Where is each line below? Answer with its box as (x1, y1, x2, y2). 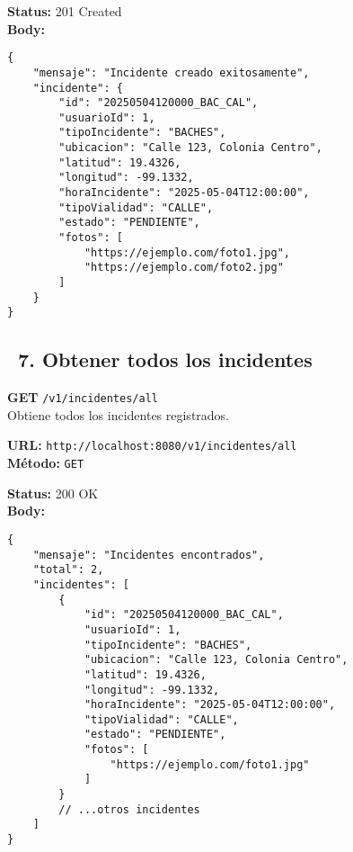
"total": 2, (32, 563, 104, 577)
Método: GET (7, 453, 84, 472)
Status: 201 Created (7, 2, 122, 20)
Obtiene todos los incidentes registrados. (7, 405, 230, 424)
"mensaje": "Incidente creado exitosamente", (32, 66, 310, 79)
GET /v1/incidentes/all (7, 388, 158, 407)
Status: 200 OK (7, 483, 99, 502)
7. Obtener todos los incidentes (18, 345, 313, 373)
